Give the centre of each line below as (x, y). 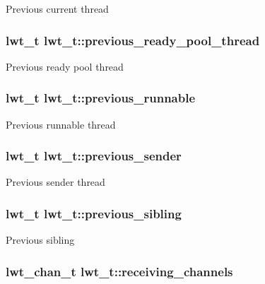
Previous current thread (57, 8)
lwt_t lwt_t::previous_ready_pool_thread (133, 40)
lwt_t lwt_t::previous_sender (94, 156)
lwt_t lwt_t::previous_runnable (101, 98)
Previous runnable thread (61, 124)
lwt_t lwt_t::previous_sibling (94, 213)
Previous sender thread (55, 182)
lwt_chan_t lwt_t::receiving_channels (119, 271)
